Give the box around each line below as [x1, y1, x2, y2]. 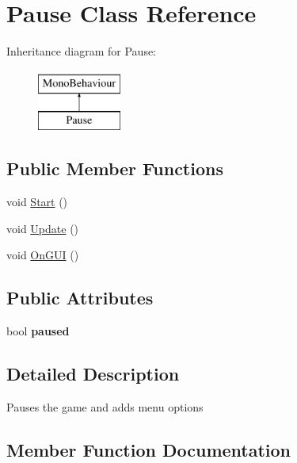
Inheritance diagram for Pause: [6, 43, 157, 59]
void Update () [6, 220, 79, 236]
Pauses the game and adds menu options [6, 398, 204, 415]
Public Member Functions [6, 156, 223, 181]
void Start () [6, 193, 68, 210]
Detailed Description [6, 362, 180, 386]
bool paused [6, 323, 70, 339]
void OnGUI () [6, 247, 79, 263]
